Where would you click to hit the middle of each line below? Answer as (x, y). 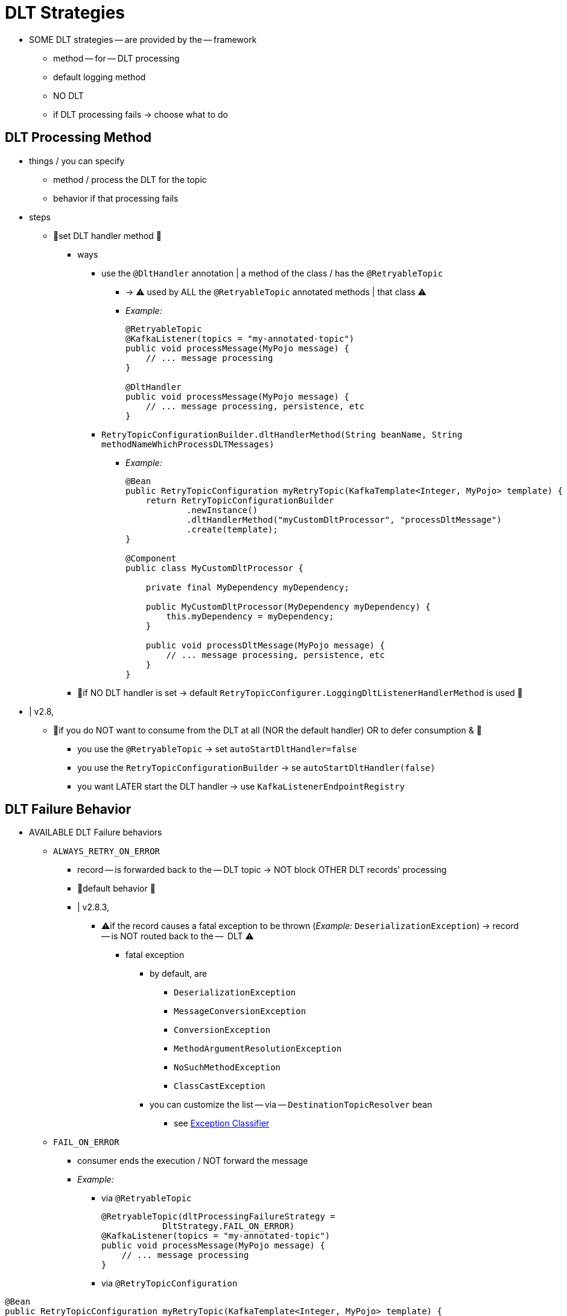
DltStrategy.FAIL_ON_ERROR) (229, 1226)
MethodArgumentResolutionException (258, 1049)
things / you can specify (77, 161)
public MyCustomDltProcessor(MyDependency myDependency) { (288, 606)
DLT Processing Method (78, 138)
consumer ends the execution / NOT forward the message (193, 1161)
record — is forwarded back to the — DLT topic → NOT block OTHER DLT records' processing (262, 870)
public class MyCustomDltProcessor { (215, 568)
